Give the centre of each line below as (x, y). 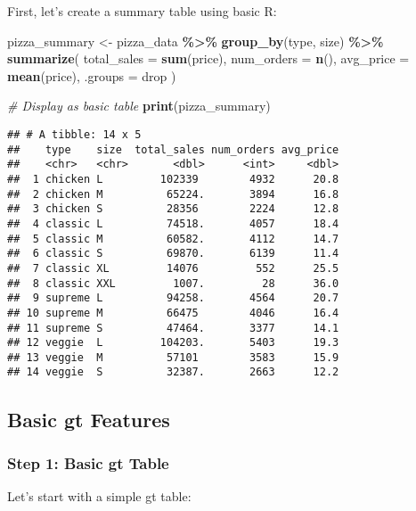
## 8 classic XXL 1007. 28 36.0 (173, 283)
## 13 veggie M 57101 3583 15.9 (173, 357)
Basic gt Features (89, 419)
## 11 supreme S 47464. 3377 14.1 (173, 328)
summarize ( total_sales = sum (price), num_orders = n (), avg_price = (208, 58)
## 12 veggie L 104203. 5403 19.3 (173, 343)
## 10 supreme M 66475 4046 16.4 (173, 313)
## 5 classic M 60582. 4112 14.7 (173, 239)
